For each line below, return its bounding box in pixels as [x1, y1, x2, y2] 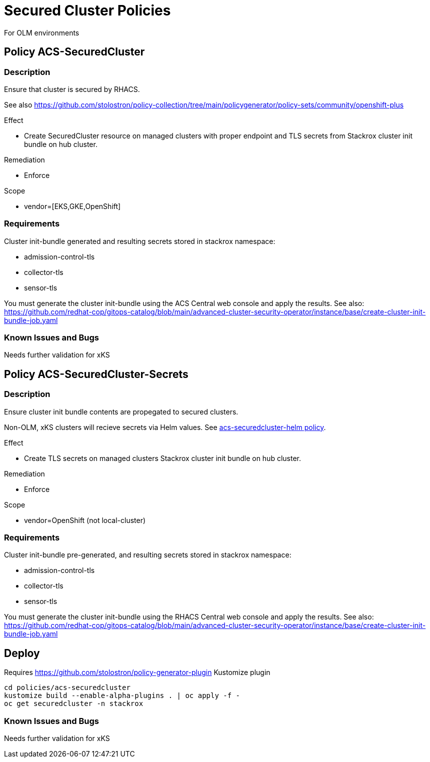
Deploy [4, 646, 40, 659]
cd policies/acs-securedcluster [4, 683, 130, 692]
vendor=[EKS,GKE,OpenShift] [24, 201, 121, 210]
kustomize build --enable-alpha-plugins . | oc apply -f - [4, 691, 240, 700]
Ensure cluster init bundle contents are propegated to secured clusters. [4, 407, 238, 416]
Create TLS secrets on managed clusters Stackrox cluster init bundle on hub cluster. [24, 453, 301, 462]
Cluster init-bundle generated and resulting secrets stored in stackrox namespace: [4, 236, 275, 245]
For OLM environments [4, 28, 79, 37]
